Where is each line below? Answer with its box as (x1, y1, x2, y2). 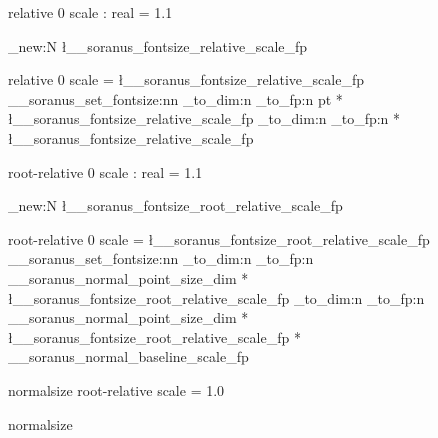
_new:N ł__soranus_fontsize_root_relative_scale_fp (8, 195, 343, 216)
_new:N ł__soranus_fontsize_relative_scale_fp (8, 35, 308, 56)
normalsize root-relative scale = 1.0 (8, 379, 225, 400)
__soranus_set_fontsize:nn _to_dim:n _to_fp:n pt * (8, 88, 343, 109)
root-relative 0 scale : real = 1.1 (8, 161, 203, 182)
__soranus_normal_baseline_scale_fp (8, 346, 249, 367)
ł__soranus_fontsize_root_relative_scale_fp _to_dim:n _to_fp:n (8, 287, 425, 308)
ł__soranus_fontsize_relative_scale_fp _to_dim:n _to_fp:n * (8, 108, 401, 129)
